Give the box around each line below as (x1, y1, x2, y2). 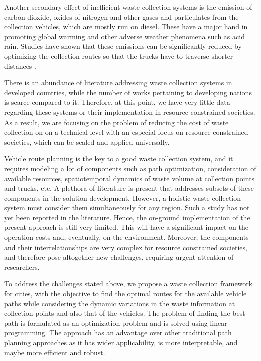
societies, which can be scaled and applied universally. (4, 136, 170, 147)
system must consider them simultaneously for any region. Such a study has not (4, 202, 250, 213)
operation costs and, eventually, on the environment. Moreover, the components (4, 232, 249, 243)
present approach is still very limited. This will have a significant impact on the (4, 222, 248, 232)
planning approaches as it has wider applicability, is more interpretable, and (4, 337, 238, 347)
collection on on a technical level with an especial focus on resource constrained (4, 127, 248, 137)
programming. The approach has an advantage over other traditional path (4, 327, 232, 338)
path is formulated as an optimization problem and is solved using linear (4, 317, 227, 328)
